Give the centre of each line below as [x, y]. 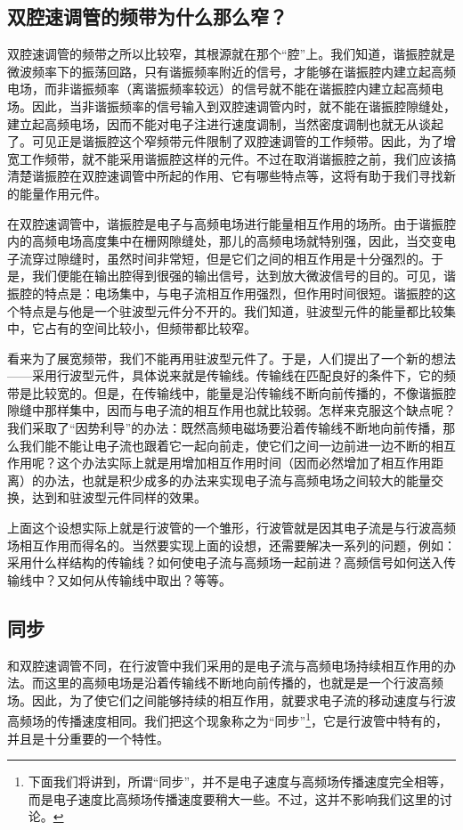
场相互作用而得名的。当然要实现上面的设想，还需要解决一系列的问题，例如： [231, 545]
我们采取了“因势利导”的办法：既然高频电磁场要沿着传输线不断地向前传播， [225, 428]
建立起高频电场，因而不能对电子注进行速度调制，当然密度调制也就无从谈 [219, 123]
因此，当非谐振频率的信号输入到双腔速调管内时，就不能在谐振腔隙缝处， [244, 106]
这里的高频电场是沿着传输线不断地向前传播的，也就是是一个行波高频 [244, 683]
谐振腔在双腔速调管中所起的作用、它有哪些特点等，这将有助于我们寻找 [237, 176]
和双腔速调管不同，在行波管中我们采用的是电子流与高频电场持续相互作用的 [225, 665]
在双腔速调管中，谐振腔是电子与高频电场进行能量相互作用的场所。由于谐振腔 [231, 223]
